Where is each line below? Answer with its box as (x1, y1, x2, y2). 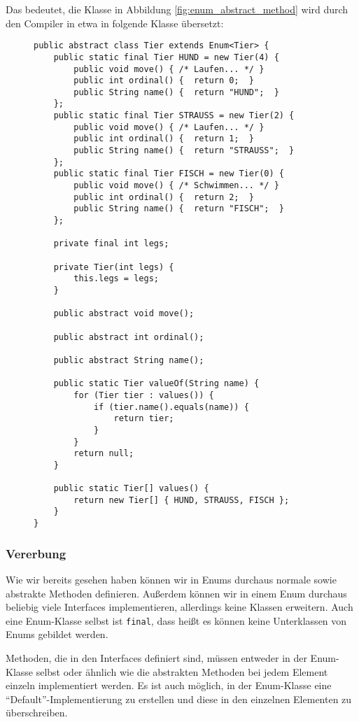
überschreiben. (6, 705, 68, 720)
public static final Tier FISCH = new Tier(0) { (53, 169, 284, 179)
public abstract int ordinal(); (53, 332, 204, 342)
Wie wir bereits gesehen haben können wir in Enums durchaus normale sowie (6, 572, 337, 586)
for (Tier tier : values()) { (73, 390, 214, 400)
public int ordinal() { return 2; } (73, 192, 254, 202)
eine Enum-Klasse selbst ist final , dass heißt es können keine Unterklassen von (6, 613, 347, 628)
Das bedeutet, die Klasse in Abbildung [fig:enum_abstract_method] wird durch (6, 2, 349, 16)
